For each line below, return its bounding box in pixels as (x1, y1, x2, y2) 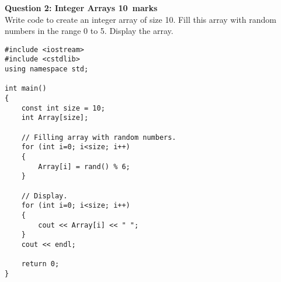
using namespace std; (5, 65, 89, 74)
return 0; (21, 260, 60, 269)
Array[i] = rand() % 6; (38, 162, 130, 171)
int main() (5, 84, 47, 93)
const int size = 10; (21, 104, 105, 112)
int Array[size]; (21, 114, 89, 122)
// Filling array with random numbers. (21, 133, 176, 142)
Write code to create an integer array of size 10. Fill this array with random (5, 13, 276, 25)
